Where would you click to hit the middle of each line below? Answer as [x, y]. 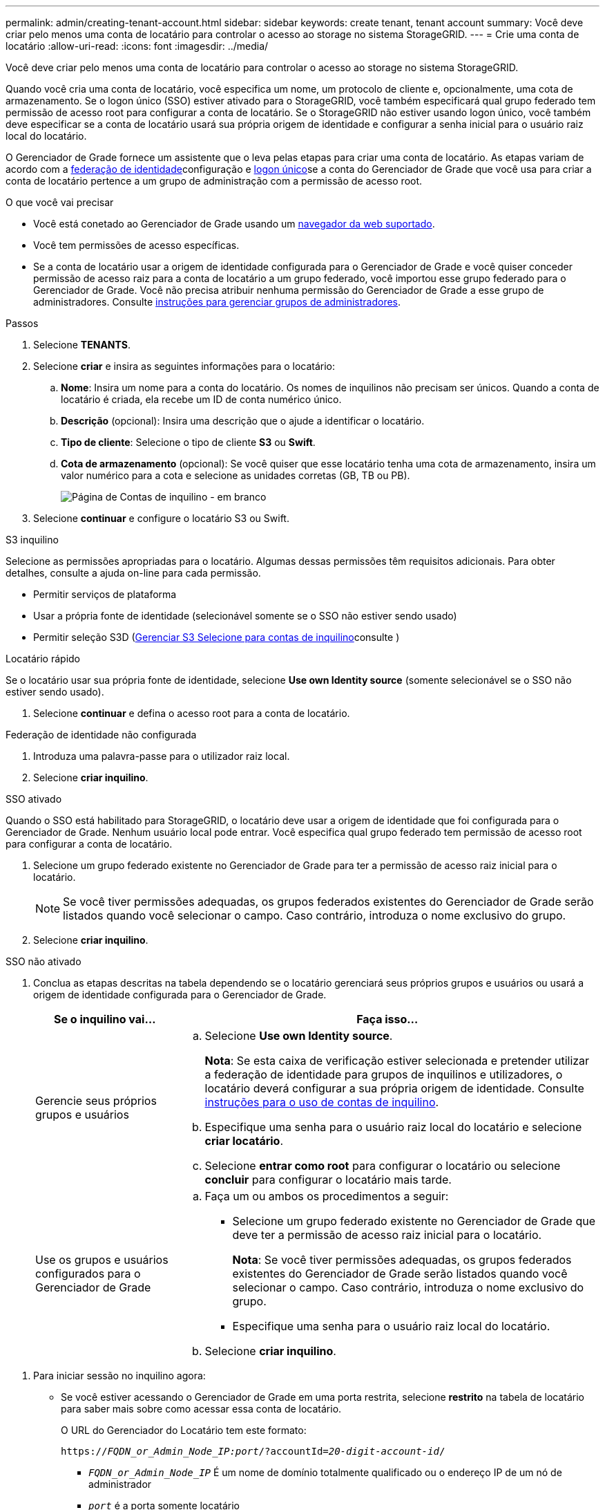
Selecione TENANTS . [82, 345]
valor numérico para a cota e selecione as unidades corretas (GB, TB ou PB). [236, 475]
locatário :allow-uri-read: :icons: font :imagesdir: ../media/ [137, 46]
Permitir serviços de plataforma [105, 594]
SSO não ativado [44, 961]
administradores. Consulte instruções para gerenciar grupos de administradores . [217, 302]
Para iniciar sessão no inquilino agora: [119, 1376]
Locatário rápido [43, 659]
